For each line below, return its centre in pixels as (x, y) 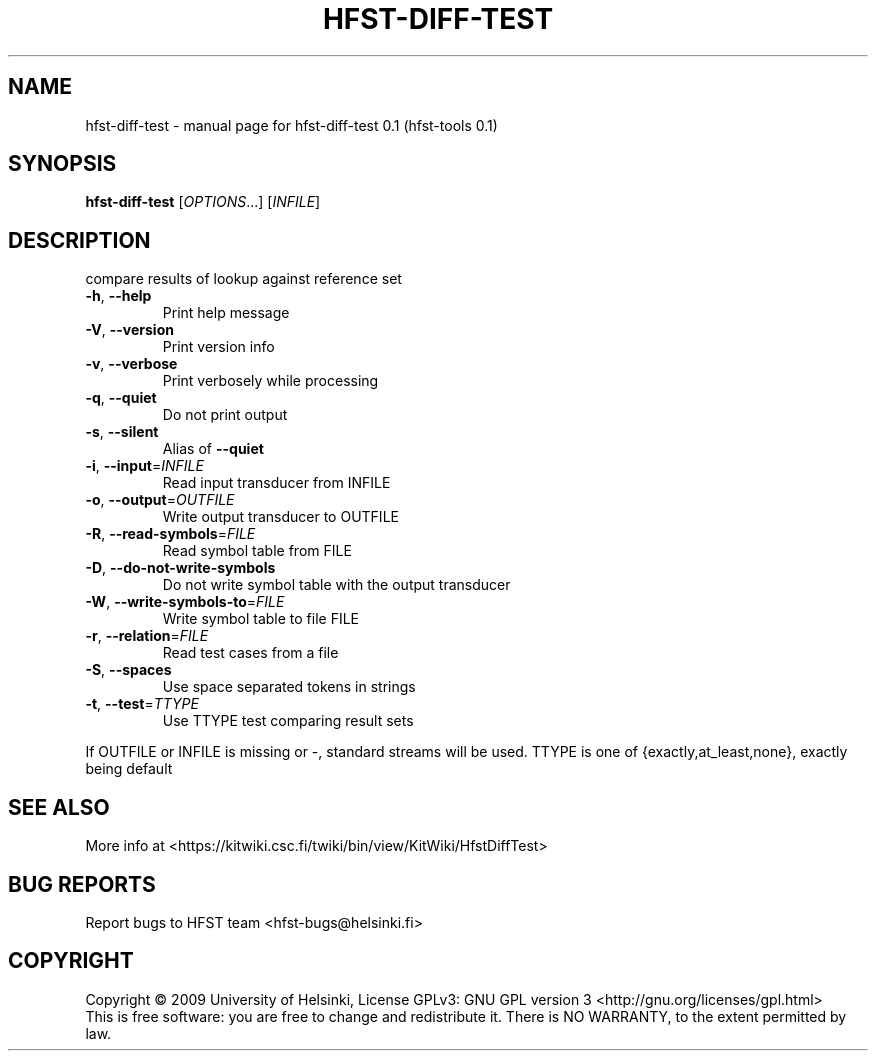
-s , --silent (122, 432)
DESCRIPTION (79, 240)
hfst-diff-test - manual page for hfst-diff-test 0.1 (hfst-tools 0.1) (291, 125)
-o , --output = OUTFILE (160, 500)
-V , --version (129, 330)
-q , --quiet (121, 398)
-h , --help (118, 296)
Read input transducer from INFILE (276, 483)
